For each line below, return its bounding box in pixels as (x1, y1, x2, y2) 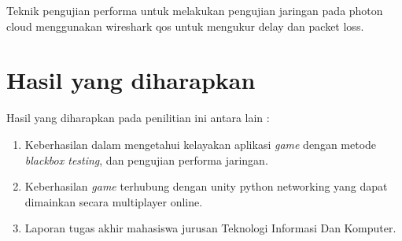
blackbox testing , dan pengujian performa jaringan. (24, 151, 268, 168)
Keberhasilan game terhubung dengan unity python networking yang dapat (24, 178, 388, 195)
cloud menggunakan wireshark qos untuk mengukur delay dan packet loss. (6, 17, 364, 34)
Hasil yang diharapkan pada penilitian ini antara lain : (6, 109, 270, 126)
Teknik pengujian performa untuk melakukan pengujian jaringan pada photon (6, 2, 383, 18)
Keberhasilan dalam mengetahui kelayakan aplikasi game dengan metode (24, 135, 377, 152)
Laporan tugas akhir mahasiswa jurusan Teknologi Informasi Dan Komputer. (24, 220, 396, 236)
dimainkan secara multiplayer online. (24, 193, 203, 209)
